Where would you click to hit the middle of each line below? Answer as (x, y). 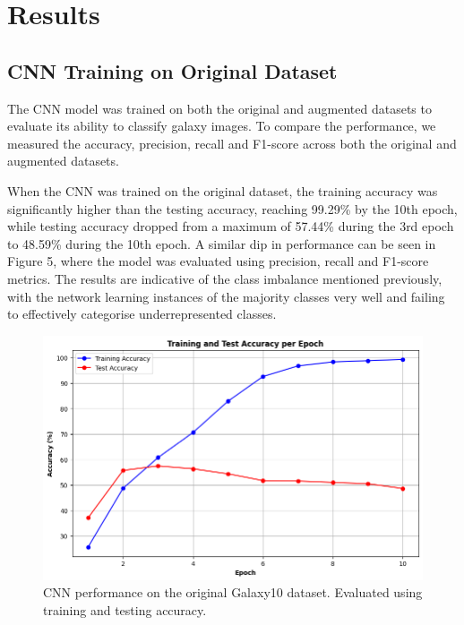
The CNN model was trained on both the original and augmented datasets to (219, 108)
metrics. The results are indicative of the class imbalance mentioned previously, (225, 278)
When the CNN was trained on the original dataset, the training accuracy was (223, 190)
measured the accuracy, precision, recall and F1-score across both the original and (232, 143)
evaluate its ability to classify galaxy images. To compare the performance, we (222, 126)
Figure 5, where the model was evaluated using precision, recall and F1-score (218, 261)
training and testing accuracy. (125, 609)
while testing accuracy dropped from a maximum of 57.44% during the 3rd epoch (231, 226)
